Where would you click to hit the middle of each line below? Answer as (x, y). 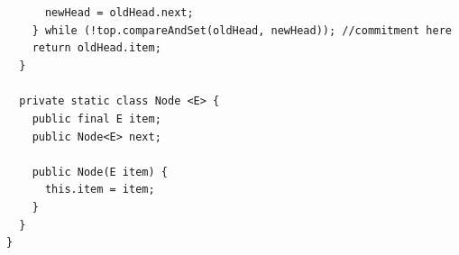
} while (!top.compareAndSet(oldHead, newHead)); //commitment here (242, 30)
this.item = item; (100, 190)
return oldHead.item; (96, 48)
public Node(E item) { (100, 172)
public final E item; (96, 118)
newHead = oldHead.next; (119, 13)
